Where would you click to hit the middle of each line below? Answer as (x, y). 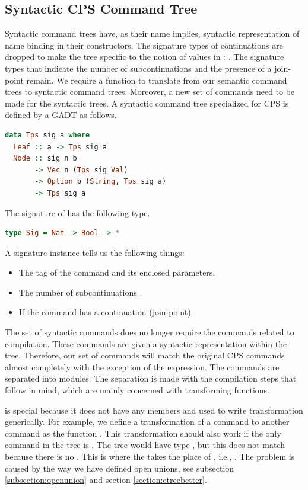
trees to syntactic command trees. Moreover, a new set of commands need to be (150, 92)
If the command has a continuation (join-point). (106, 312)
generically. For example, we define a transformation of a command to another (147, 422)
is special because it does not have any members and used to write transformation (154, 410)
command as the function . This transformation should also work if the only (143, 433)
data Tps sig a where (47, 135)
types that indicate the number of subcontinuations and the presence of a (138, 68)
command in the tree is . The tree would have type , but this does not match (145, 445)
